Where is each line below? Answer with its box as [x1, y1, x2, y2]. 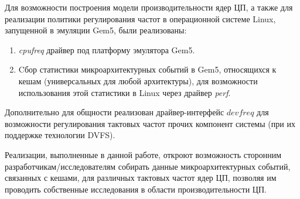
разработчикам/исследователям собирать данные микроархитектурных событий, [5, 160, 291, 172]
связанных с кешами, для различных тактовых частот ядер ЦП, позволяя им [5, 171, 277, 184]
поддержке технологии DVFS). [5, 129, 115, 141]
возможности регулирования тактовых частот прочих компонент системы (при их [5, 117, 295, 129]
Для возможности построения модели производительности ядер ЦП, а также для [5, 1, 293, 13]
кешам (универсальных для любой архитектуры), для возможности [18, 74, 258, 87]
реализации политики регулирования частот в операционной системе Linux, [5, 12, 276, 25]
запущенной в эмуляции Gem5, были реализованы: [5, 24, 187, 36]
